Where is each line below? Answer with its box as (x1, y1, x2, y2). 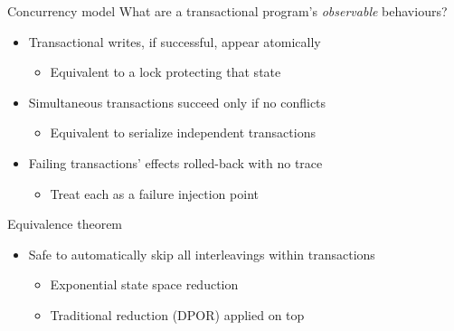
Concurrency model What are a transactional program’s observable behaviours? (7, 2, 448, 20)
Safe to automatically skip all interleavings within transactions (28, 244, 375, 263)
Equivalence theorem (7, 214, 123, 233)
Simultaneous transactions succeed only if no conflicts (28, 92, 326, 111)
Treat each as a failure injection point (50, 184, 259, 203)
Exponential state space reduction (50, 275, 239, 294)
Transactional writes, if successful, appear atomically (28, 32, 321, 51)
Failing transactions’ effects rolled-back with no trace (28, 153, 323, 172)
